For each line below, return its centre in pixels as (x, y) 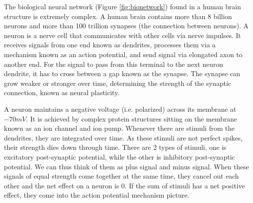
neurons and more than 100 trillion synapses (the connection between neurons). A (126, 26)
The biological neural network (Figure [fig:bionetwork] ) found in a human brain (123, 6)
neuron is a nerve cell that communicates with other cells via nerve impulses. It (123, 35)
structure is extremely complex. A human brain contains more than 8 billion (118, 16)
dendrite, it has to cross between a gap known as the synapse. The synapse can (122, 73)
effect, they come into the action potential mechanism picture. (97, 195)
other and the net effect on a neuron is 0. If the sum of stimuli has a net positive (125, 185)
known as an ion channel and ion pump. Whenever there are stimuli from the (119, 128)
